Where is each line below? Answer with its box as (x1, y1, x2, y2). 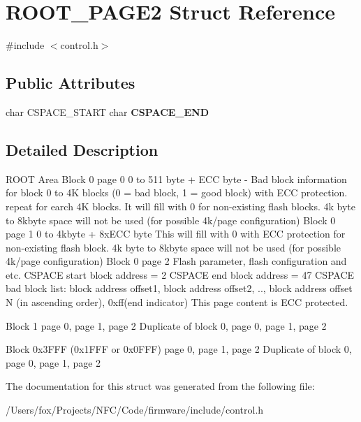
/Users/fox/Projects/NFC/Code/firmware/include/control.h (6, 402, 264, 417)
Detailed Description (6, 138, 159, 160)
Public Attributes (6, 72, 135, 94)
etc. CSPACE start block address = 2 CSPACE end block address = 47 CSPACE (6, 267, 355, 282)
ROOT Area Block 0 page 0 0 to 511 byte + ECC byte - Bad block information (6, 171, 347, 186)
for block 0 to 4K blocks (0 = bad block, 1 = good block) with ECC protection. (6, 185, 348, 200)
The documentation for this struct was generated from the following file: (6, 379, 315, 393)
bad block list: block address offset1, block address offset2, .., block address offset (6, 281, 353, 296)
